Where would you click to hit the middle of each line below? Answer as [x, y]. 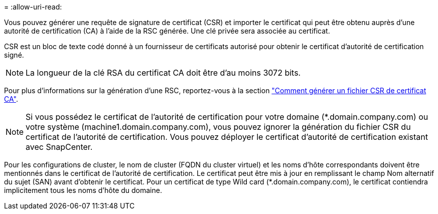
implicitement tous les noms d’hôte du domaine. [83, 190]
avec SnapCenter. [59, 147]
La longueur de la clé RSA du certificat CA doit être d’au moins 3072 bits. [163, 73]
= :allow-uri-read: [33, 7]
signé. [14, 55]
